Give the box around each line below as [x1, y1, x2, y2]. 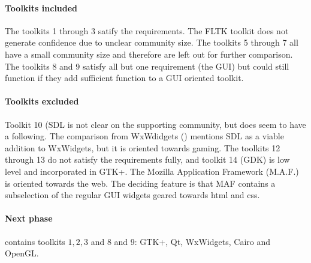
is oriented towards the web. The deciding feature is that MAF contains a [5, 177, 276, 189]
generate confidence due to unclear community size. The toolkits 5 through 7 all [5, 36, 298, 49]
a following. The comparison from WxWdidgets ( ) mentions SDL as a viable [5, 130, 284, 142]
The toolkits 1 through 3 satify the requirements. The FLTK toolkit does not [5, 24, 289, 37]
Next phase [5, 212, 53, 225]
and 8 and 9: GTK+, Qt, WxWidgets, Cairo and [90, 235, 270, 247]
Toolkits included [5, 1, 78, 14]
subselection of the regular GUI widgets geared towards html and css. [5, 189, 260, 201]
